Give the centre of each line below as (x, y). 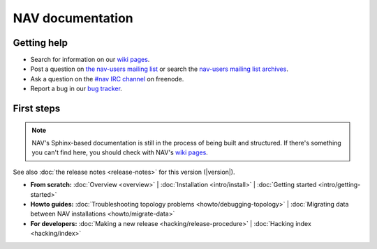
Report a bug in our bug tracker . (76, 89)
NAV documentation (73, 18)
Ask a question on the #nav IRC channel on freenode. (107, 79)
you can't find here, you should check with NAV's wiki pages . (120, 152)
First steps (37, 109)
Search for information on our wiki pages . (90, 60)
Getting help (40, 43)
